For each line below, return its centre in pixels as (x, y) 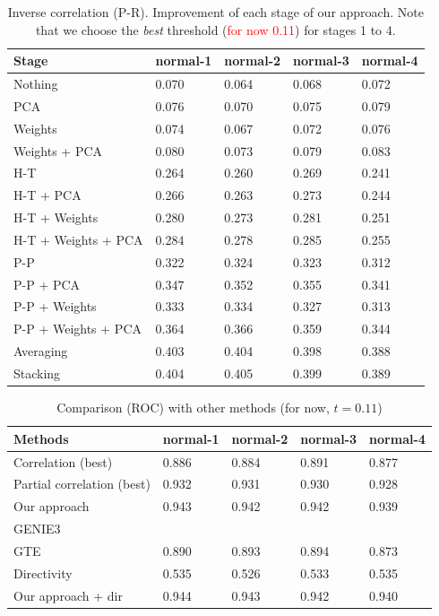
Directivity (43, 573)
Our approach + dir (68, 595)
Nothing (36, 84)
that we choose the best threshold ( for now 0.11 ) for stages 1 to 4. (215, 29)
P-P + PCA (47, 284)
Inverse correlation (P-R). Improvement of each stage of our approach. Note (215, 12)
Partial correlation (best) (82, 484)
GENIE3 (37, 529)
